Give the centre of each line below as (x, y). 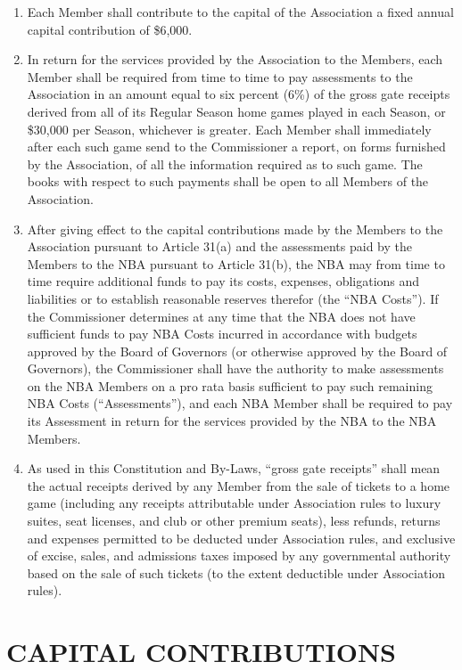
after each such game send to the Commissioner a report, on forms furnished (236, 147)
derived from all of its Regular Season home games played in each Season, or (236, 111)
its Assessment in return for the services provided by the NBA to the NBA (232, 421)
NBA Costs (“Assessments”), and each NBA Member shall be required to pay (240, 403)
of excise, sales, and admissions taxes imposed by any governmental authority (239, 556)
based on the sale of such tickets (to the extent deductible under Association (236, 572)
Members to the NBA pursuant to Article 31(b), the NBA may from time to (236, 263)
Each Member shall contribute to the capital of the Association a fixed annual (240, 12)
